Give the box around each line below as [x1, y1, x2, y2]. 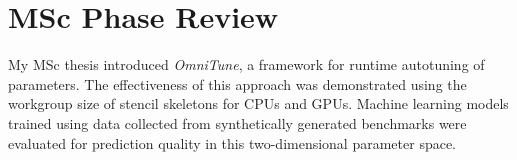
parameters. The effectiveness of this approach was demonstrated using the [8, 73, 467, 94]
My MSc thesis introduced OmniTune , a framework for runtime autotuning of [8, 54, 485, 75]
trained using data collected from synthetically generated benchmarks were [8, 112, 467, 133]
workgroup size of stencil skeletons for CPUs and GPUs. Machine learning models [8, 93, 509, 114]
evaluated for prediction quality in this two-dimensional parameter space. [8, 132, 457, 153]
